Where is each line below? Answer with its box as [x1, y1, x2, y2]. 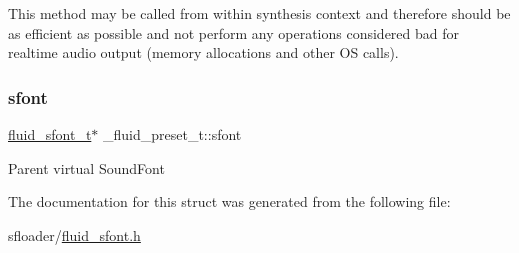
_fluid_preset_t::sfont [102, 124, 242, 144]
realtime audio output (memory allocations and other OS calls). [8, 42, 399, 63]
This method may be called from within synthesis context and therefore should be [8, 3, 511, 23]
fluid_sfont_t [8, 124, 92, 144]
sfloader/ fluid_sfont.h [8, 224, 141, 245]
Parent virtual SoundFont [8, 157, 165, 178]
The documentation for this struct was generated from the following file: [8, 191, 451, 212]
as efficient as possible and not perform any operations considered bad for [8, 22, 459, 43]
